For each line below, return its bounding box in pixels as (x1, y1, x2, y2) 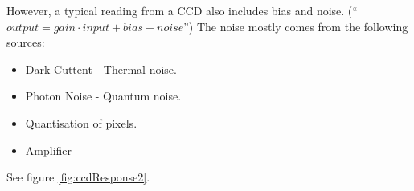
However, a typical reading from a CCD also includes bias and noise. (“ (6, 2, 358, 18)
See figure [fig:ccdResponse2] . (6, 169, 150, 185)
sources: (6, 34, 45, 51)
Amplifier (25, 141, 72, 158)
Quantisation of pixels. (25, 114, 137, 131)
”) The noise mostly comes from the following (183, 18, 408, 35)
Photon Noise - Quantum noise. (25, 87, 182, 104)
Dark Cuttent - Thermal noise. (25, 60, 177, 77)
